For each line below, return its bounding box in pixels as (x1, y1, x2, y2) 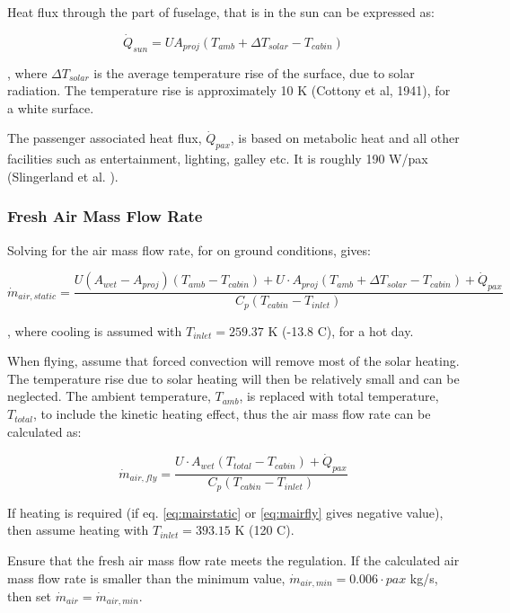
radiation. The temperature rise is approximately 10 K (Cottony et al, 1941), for (7, 81, 451, 100)
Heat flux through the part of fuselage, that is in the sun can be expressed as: (7, 3, 435, 21)
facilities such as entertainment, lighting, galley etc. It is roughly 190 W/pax (7, 149, 428, 168)
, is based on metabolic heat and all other (230, 129, 460, 147)
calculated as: (7, 422, 82, 440)
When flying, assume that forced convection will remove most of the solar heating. (7, 351, 460, 370)
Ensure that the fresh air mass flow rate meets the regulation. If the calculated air (7, 550, 460, 569)
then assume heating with (7, 520, 149, 539)
